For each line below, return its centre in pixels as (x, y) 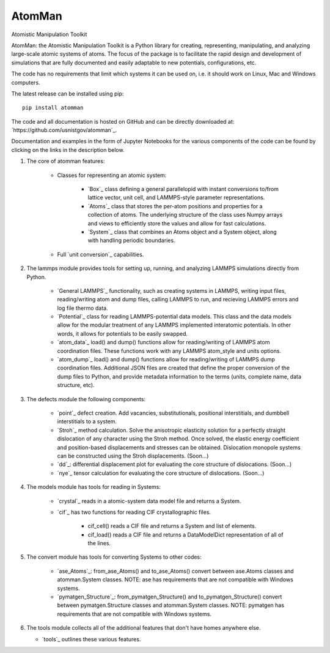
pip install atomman (53, 108)
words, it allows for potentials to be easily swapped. (123, 333)
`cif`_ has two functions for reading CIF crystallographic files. (134, 512)
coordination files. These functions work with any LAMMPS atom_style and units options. (169, 351)
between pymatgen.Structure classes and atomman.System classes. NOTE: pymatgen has (170, 605)
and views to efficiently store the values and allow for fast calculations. (177, 223)
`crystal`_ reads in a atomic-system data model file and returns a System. (149, 501)
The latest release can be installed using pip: (68, 93)
